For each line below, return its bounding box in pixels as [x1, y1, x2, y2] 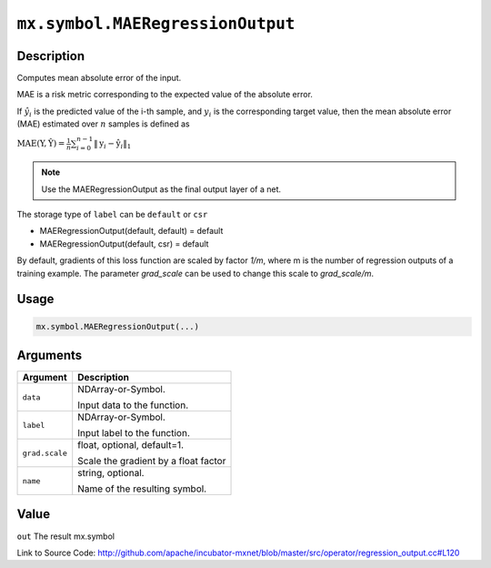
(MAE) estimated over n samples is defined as [16, 118, 190, 129]
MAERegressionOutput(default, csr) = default [39, 238, 209, 249]
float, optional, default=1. [77, 439, 185, 451]
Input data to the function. [77, 399, 189, 411]
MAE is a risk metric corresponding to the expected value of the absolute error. [16, 89, 314, 100]
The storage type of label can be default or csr [16, 209, 208, 219]
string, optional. [77, 467, 145, 480]
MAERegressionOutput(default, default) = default [39, 226, 224, 237]
